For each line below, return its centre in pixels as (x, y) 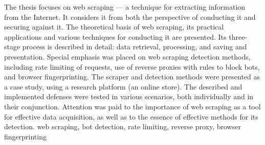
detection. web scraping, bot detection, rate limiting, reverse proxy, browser (123, 126)
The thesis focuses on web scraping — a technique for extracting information (125, 7)
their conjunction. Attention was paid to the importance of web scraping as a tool (132, 106)
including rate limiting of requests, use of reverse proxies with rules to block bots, (132, 66)
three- (238, 36)
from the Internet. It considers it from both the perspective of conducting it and (130, 17)
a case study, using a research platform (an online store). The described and (123, 86)
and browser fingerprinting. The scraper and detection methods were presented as (132, 77)
